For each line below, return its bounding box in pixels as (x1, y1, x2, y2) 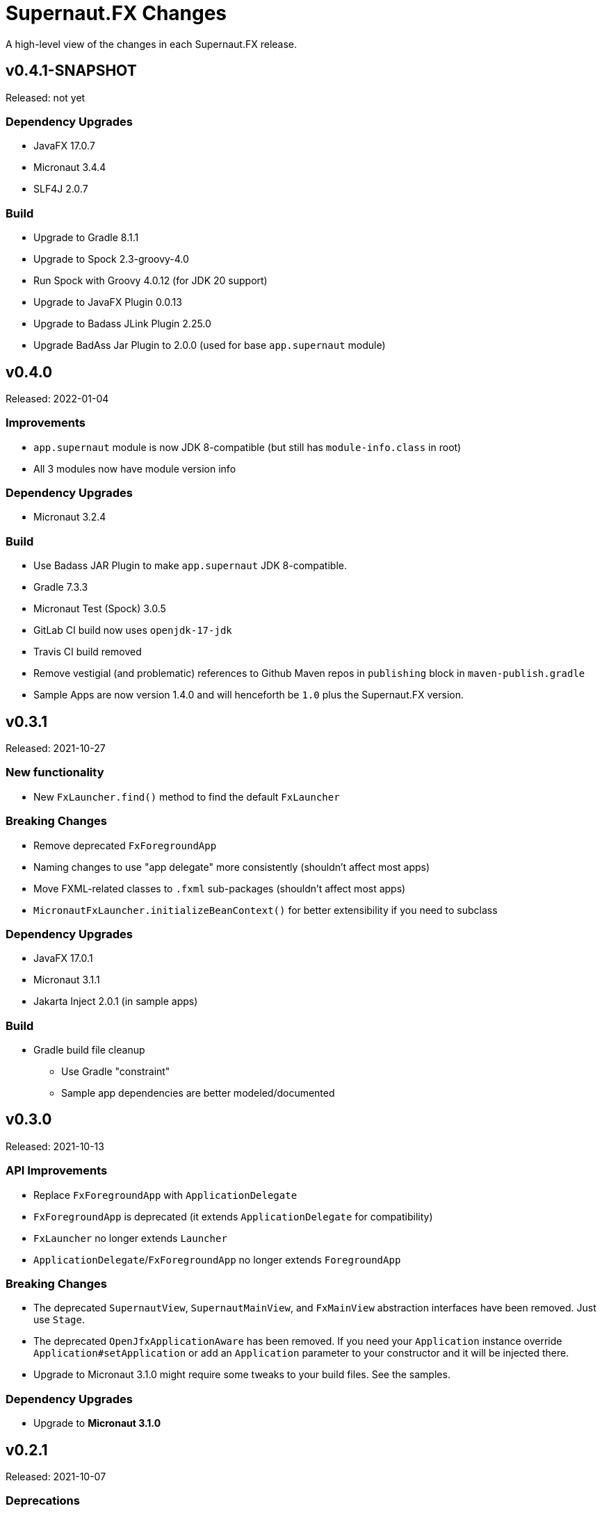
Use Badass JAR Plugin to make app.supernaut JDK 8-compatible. (33, 559, 347, 572)
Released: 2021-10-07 (6, 1470, 106, 1482)
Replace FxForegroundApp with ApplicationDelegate (33, 1188, 298, 1201)
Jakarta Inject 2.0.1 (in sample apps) (33, 995, 198, 1008)
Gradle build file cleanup (33, 1044, 145, 1056)
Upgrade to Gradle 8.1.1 (33, 231, 139, 244)
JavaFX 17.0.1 (33, 952, 93, 965)
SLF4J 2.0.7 (33, 183, 88, 195)
